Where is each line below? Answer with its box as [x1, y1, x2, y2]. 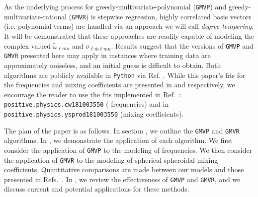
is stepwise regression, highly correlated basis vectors [90, 11, 252, 21]
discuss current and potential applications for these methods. [4, 184, 189, 194]
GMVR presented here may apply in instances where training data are [4, 50, 211, 61]
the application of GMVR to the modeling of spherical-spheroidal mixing [4, 154, 218, 165]
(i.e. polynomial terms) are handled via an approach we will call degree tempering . [4, 21, 254, 31]
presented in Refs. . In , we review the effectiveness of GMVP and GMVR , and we [4, 174, 241, 184]
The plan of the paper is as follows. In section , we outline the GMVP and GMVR [4, 125, 240, 135]
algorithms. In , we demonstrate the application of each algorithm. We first [4, 135, 233, 145]
